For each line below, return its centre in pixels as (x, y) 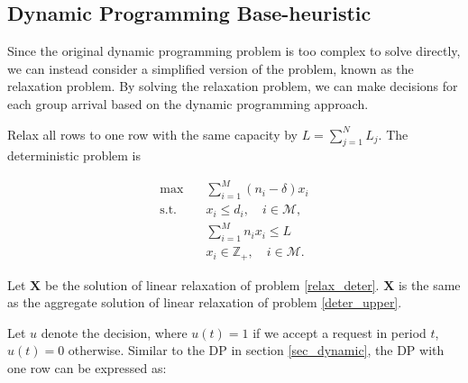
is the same (429, 284)
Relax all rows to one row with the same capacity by (152, 134)
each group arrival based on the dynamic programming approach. (188, 103)
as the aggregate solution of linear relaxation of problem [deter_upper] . (205, 302)
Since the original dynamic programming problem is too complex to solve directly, (234, 51)
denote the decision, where (114, 332)
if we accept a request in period (340, 332)
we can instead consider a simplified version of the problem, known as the (211, 68)
